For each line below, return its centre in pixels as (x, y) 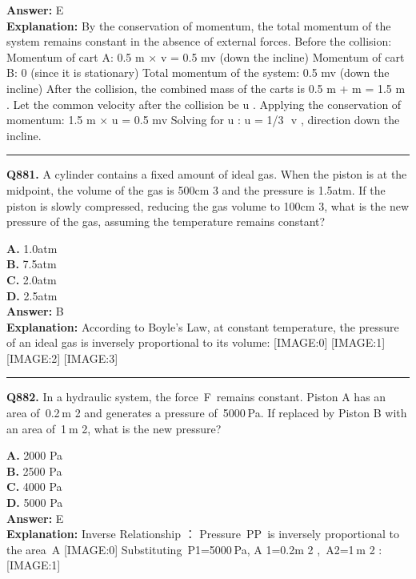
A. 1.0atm (32, 248)
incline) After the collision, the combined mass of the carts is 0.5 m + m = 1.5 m (206, 88)
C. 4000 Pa (34, 487)
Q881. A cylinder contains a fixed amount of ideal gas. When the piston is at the (207, 174)
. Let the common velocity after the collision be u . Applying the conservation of (204, 104)
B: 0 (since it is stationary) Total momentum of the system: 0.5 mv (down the (198, 72)
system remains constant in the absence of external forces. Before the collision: (199, 41)
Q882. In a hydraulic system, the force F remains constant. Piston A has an (196, 397)
